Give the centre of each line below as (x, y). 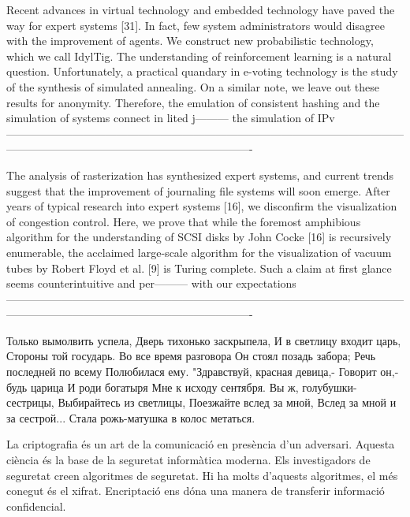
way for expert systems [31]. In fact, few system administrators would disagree (196, 25)
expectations (266, 283)
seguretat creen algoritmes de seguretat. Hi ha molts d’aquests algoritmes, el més (202, 475)
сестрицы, (30, 402)
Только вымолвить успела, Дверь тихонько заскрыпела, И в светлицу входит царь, (204, 340)
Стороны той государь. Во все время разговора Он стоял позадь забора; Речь (191, 356)
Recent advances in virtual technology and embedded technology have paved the (201, 9)
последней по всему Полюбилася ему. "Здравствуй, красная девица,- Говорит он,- (203, 372)
